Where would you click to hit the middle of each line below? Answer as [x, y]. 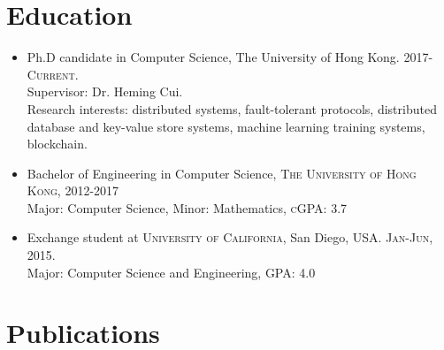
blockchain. [57, 144]
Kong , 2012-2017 [73, 190]
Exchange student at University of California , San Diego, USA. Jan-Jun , [230, 237]
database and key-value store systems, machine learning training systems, [226, 126]
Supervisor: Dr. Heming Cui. [105, 91]
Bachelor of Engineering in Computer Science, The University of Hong [222, 173]
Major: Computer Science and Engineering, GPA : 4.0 [171, 272]
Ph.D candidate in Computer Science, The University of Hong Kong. [213, 57]
